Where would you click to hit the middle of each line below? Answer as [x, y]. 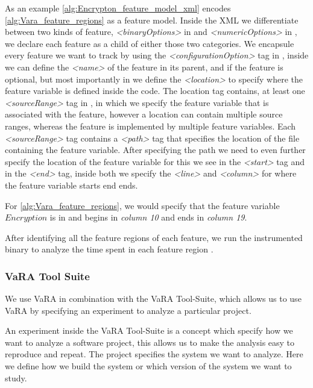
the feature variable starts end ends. [71, 185]
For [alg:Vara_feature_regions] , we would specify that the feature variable [142, 205]
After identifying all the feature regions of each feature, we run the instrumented [154, 237]
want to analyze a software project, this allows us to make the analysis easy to [150, 342]
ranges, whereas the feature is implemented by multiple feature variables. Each [150, 126]
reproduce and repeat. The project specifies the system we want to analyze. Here [154, 354]
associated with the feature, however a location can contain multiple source [144, 114]
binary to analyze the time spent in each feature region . [109, 249]
